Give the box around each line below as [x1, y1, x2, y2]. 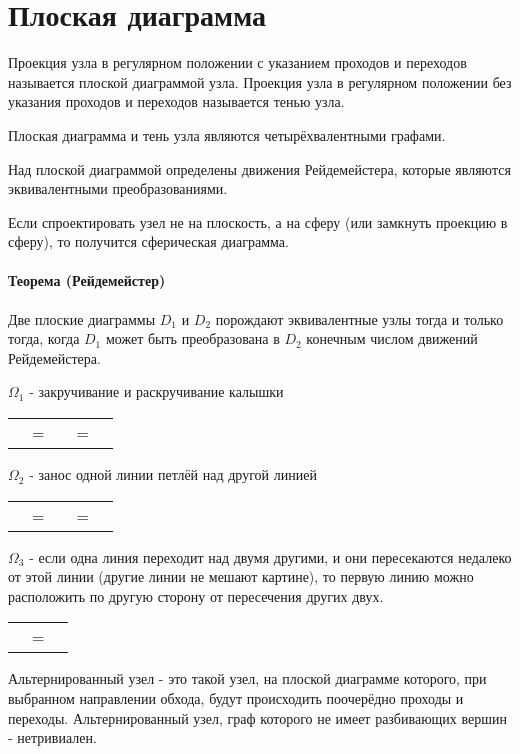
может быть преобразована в [105, 328, 280, 349]
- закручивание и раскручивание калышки [29, 381, 284, 402]
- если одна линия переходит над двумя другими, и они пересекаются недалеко [29, 546, 512, 567]
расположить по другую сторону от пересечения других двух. [8, 585, 384, 606]
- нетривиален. [8, 727, 97, 748]
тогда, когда [8, 328, 80, 349]
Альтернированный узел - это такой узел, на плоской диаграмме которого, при [8, 668, 487, 689]
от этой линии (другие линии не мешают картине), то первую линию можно [8, 566, 474, 587]
